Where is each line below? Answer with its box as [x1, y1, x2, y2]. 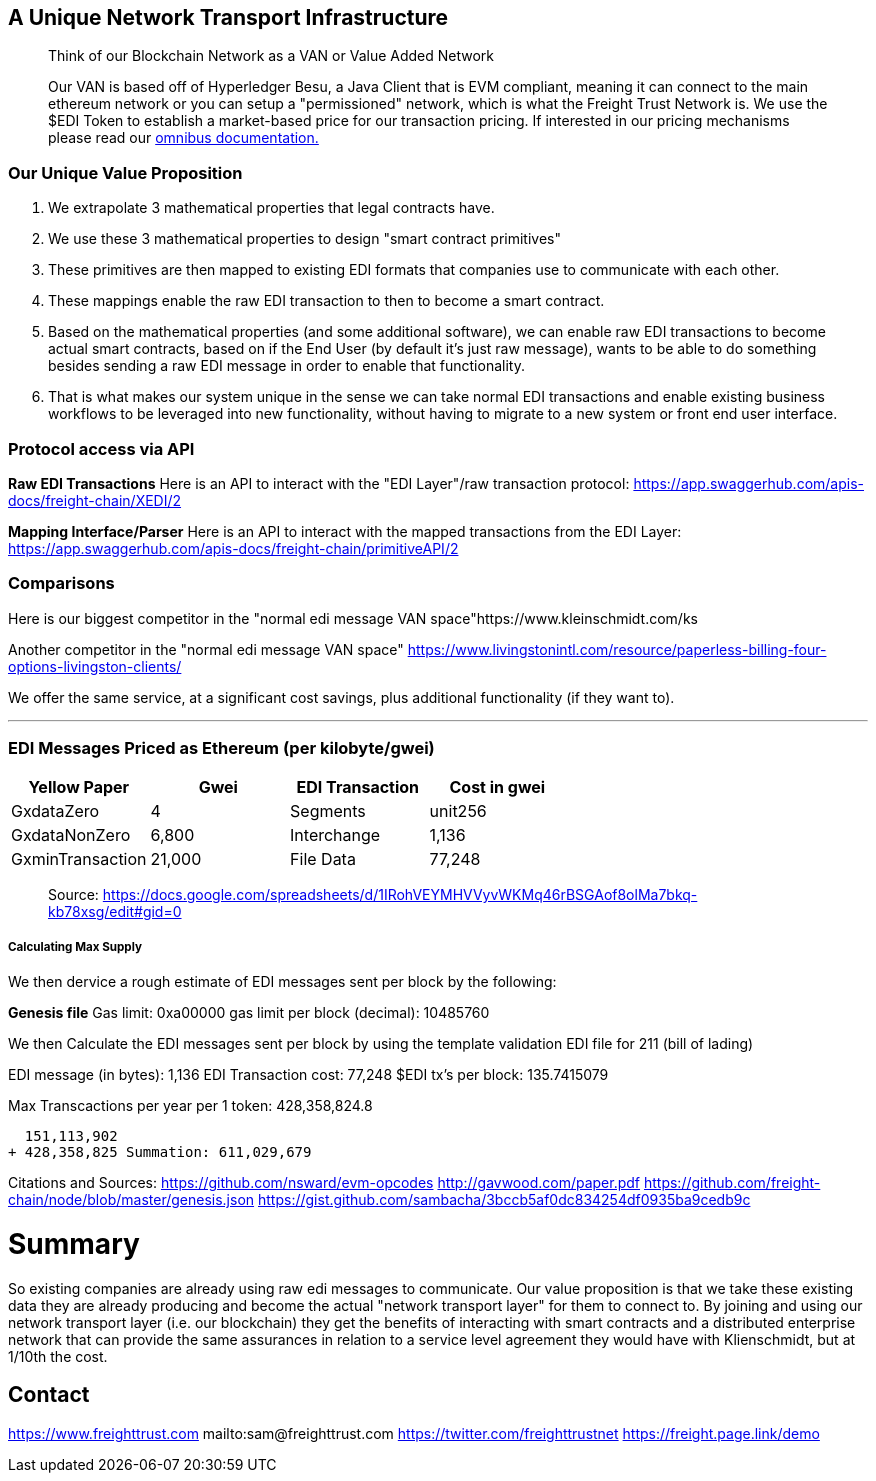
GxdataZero [11, 801, 100, 822]
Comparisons [8, 573, 115, 594]
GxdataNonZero [11, 825, 131, 846]
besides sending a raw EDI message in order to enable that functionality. [48, 357, 525, 375]
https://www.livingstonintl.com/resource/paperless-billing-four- [407, 640, 827, 658]
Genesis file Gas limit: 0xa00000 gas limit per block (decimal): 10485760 [8, 1004, 490, 1022]
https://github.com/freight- [643, 1174, 821, 1192]
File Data [290, 849, 356, 870]
